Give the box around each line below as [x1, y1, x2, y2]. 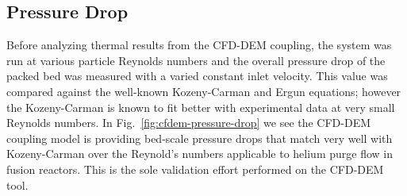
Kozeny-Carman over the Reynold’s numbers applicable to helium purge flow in [6, 145, 394, 162]
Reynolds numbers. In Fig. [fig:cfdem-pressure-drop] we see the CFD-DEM [6, 114, 371, 131]
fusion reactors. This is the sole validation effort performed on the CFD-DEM [6, 160, 384, 177]
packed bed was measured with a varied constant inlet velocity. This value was [6, 67, 388, 84]
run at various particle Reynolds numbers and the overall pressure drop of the [6, 52, 386, 68]
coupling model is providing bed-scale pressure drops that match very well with [6, 129, 393, 146]
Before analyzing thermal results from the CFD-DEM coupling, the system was [6, 37, 392, 53]
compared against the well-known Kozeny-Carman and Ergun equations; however [6, 83, 401, 99]
